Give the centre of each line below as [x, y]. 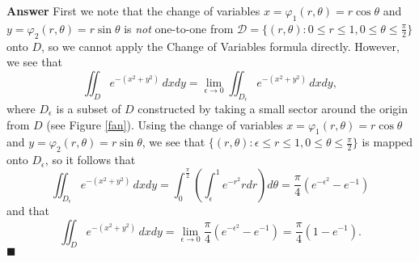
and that [28, 210]
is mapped [387, 142]
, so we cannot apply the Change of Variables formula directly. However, [220, 46]
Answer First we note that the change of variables [133, 11]
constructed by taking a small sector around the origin [273, 108]
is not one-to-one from [179, 28]
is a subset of [89, 108]
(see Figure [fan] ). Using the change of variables [165, 124]
